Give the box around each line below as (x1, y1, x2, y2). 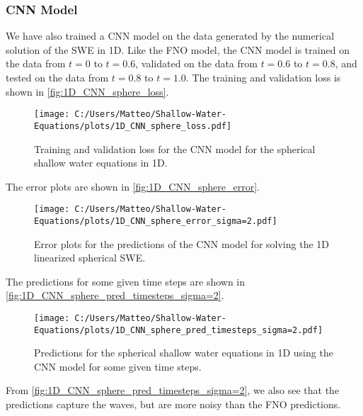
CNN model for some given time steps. (34, 359, 202, 373)
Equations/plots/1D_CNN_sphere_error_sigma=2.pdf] (34, 215, 277, 226)
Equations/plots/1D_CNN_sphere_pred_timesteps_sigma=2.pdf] (34, 325, 323, 335)
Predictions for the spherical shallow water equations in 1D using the (34, 345, 333, 360)
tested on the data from (6, 70, 109, 84)
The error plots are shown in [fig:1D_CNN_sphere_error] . (6, 179, 260, 193)
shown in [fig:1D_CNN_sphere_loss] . (6, 84, 169, 99)
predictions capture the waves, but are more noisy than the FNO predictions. (6, 397, 341, 412)
